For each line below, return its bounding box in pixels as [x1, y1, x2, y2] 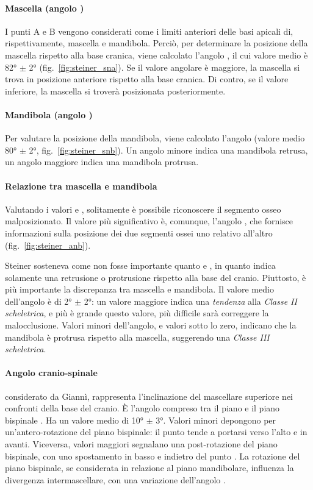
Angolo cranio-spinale [5, 366, 98, 379]
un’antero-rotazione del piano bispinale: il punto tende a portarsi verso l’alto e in [5, 425, 308, 438]
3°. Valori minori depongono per [156, 413, 276, 426]
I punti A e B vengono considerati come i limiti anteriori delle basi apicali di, [5, 24, 293, 37]
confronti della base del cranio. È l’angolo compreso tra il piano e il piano [5, 402, 280, 414]
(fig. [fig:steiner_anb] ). [5, 238, 91, 251]
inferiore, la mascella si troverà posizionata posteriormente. [5, 84, 226, 97]
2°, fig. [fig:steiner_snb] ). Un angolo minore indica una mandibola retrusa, [29, 143, 308, 156]
